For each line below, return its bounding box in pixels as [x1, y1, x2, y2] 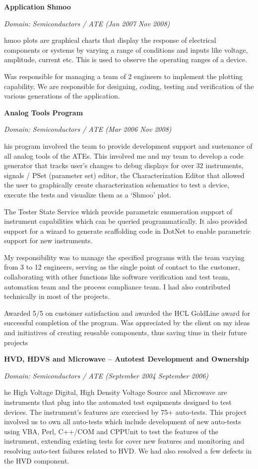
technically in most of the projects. [4, 291, 110, 301]
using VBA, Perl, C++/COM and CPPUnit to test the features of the [4, 426, 218, 436]
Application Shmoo [4, 1, 71, 11]
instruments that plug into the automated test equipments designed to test [4, 397, 232, 407]
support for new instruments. [4, 235, 93, 246]
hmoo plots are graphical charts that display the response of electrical [4, 35, 216, 45]
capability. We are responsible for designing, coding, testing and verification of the [4, 81, 254, 91]
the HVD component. [4, 455, 69, 466]
